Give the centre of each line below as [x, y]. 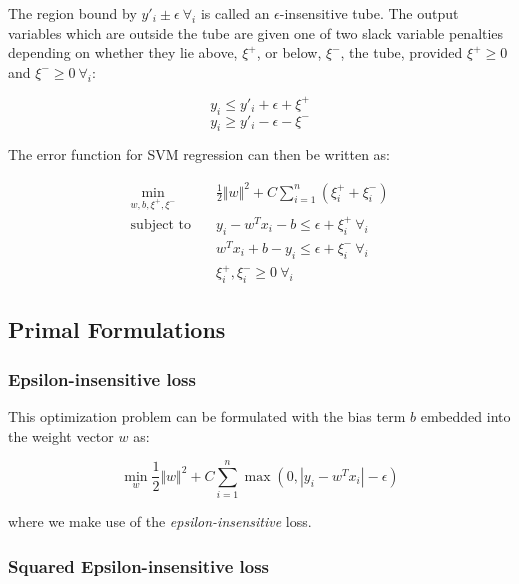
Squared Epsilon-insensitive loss [139, 565]
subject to [160, 224]
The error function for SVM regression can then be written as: [199, 154]
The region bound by [72, 13]
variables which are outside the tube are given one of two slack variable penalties [256, 32]
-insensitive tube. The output [369, 13]
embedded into [465, 415]
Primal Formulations [117, 329]
